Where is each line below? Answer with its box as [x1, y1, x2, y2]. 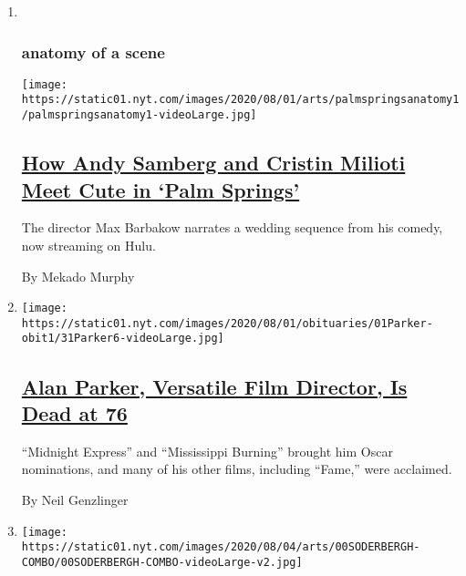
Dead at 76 [21, 398, 128, 427]
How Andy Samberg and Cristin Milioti [21, 149, 406, 177]
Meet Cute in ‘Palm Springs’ [21, 175, 300, 203]
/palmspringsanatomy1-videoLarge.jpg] [21, 108, 257, 122]
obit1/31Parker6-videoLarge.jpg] [21, 332, 224, 345]
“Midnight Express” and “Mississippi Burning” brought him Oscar [21, 441, 393, 460]
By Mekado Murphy [21, 266, 135, 285]
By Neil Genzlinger [21, 489, 129, 509]
